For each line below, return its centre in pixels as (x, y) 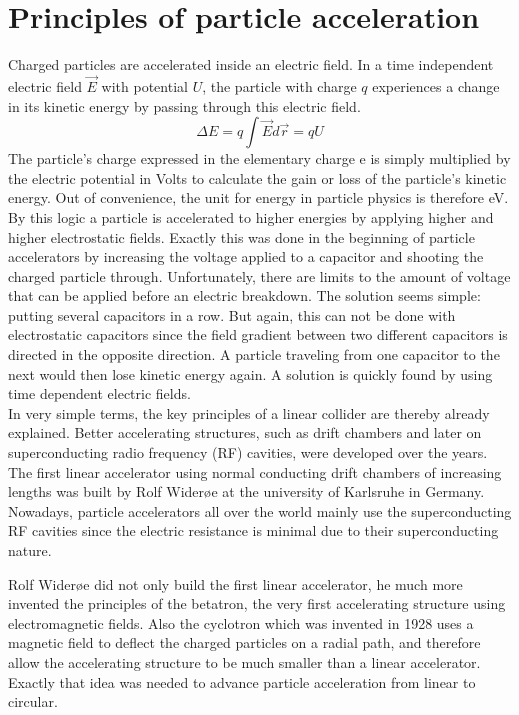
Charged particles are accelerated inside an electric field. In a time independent (251, 64)
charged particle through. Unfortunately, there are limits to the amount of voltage (259, 275)
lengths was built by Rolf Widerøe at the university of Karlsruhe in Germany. (246, 491)
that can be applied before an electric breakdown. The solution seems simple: (244, 295)
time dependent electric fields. (99, 393)
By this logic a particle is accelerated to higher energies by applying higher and (251, 216)
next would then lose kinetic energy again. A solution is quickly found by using (250, 373)
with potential (144, 85)
